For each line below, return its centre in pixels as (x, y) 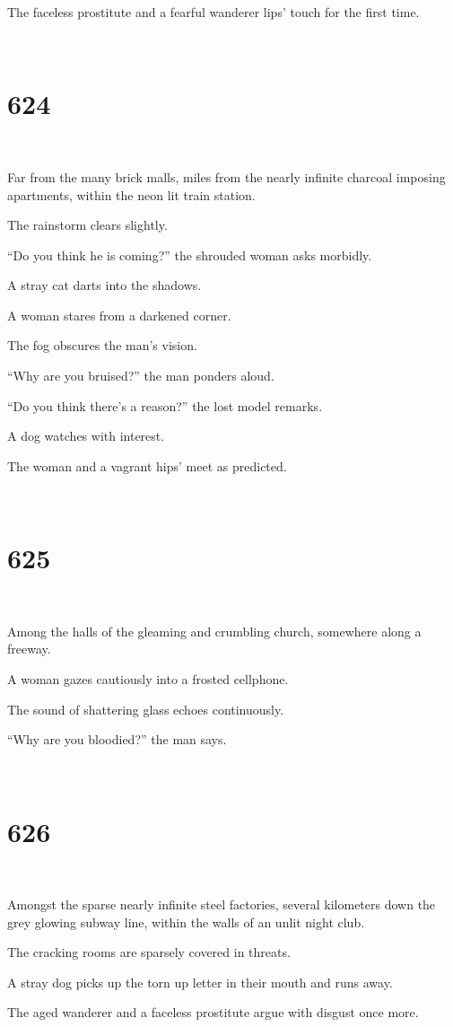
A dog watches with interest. (86, 436)
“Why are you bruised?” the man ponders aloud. (141, 376)
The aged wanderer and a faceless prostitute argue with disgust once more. (213, 1012)
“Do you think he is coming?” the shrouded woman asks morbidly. (190, 255)
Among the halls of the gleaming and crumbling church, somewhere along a (214, 631)
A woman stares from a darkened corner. (119, 315)
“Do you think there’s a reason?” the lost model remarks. (165, 405)
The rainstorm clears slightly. (87, 225)
